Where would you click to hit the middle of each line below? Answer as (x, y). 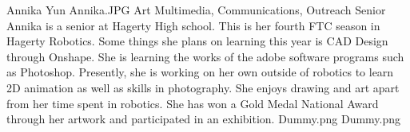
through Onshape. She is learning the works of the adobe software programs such (205, 56)
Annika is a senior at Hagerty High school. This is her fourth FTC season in (193, 25)
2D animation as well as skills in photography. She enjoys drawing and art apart (203, 87)
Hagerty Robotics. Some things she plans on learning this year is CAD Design (197, 41)
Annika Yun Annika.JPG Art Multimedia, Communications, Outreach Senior (196, 10)
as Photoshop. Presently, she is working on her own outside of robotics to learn (200, 72)
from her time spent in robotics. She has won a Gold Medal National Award (193, 103)
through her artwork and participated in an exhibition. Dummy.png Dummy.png (204, 119)
